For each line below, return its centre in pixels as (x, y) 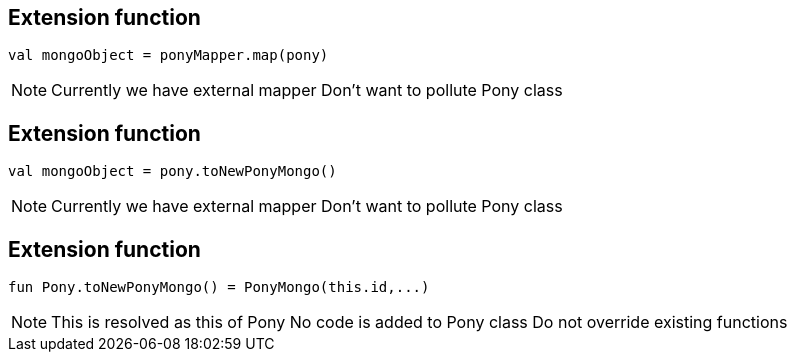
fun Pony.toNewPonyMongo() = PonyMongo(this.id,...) (219, 287)
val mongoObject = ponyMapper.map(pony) (168, 55)
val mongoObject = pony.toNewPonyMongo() (172, 171)
